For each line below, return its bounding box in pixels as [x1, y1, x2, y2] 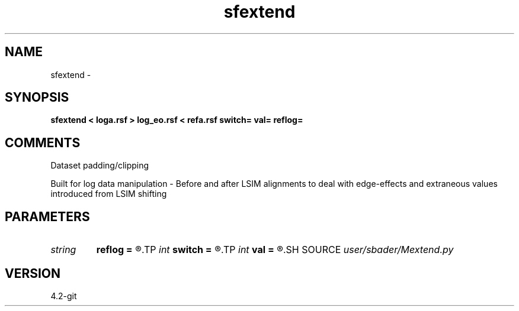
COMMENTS [5, 135, 81, 150]
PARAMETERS [5, 209, 90, 224]
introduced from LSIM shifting [50, 189, 167, 199]
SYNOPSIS [5, 90, 69, 105]
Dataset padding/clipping [50, 160, 149, 171]
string [50, 244, 76, 256]
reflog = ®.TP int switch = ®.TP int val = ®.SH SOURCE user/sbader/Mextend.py [96, 244, 454, 256]
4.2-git [50, 290, 77, 301]
